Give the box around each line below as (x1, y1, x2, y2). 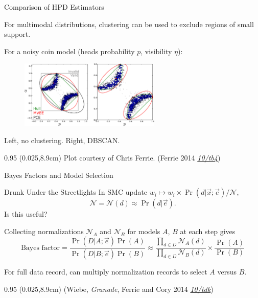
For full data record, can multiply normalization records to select (4, 266, 207, 277)
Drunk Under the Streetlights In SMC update (4, 187, 148, 197)
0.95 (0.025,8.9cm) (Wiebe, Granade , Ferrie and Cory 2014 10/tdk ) (4, 283, 214, 294)
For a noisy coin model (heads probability (4, 45, 135, 56)
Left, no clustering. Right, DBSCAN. (4, 135, 120, 146)
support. (4, 29, 31, 39)
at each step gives (180, 225, 236, 236)
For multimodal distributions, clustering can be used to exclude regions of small (4, 18, 254, 29)
